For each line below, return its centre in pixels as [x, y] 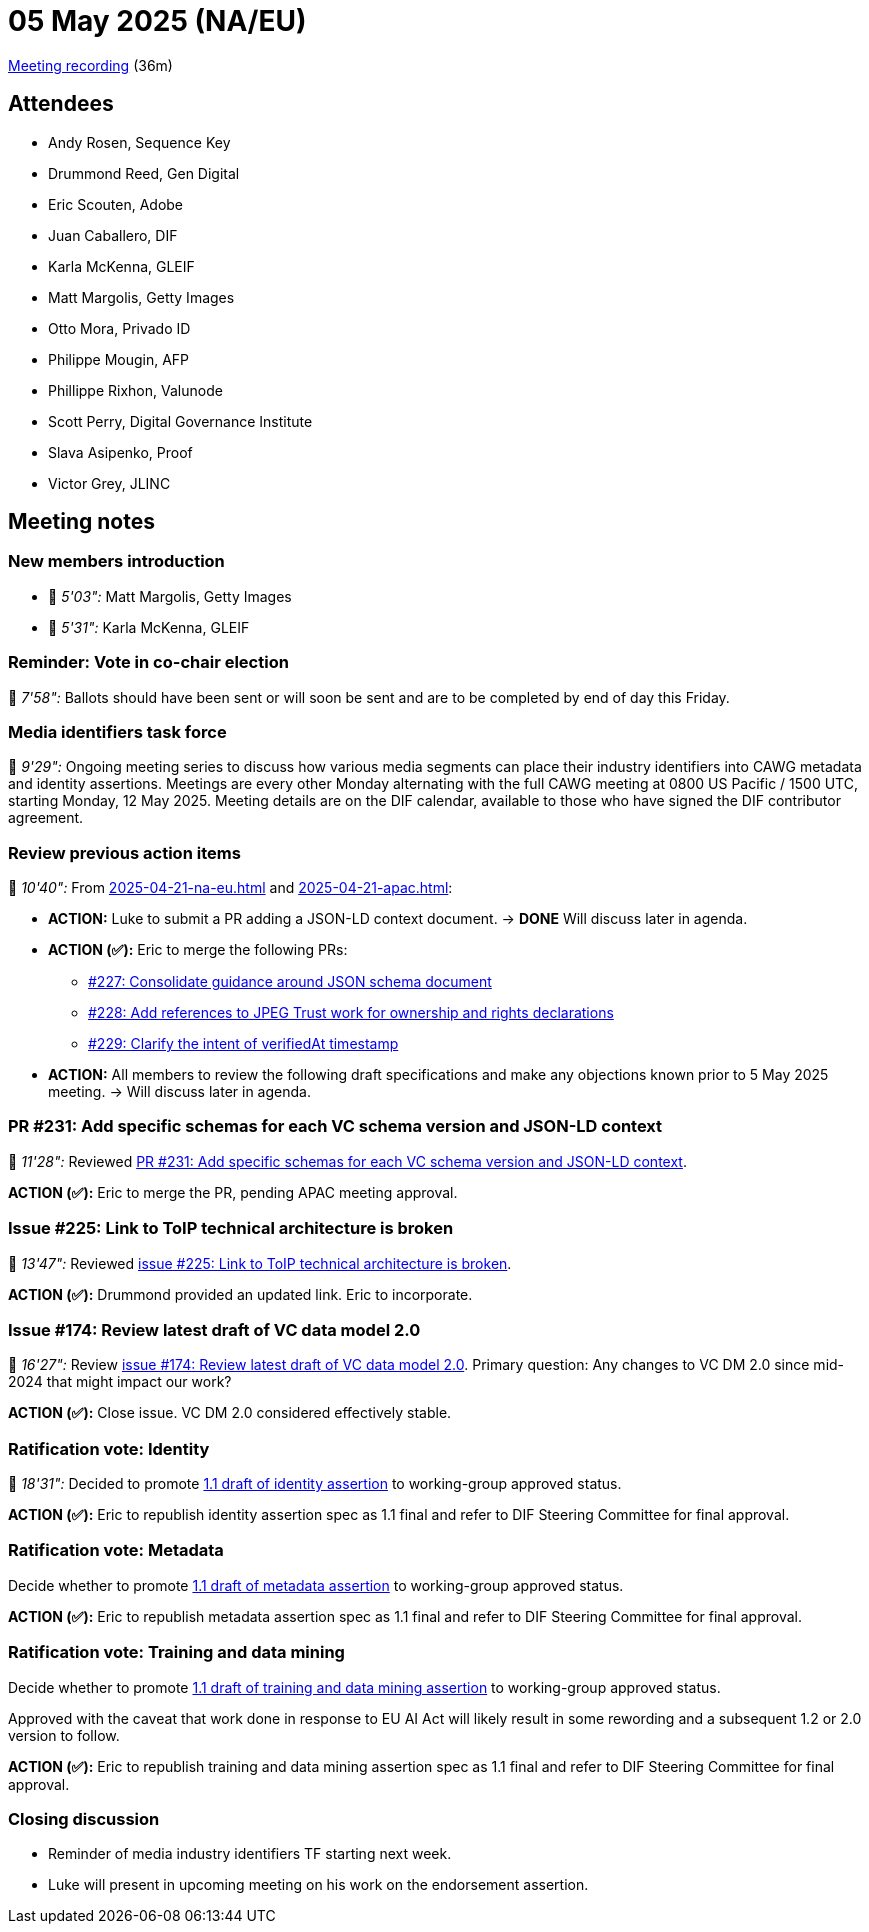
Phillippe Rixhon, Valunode [135, 390]
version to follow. [64, 1735]
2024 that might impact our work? [120, 1382]
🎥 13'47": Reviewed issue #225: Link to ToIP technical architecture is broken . [260, 1263]
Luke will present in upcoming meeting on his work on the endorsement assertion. [318, 1885]
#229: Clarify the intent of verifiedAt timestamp [243, 1044]
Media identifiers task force [117, 731]
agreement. [46, 818]
